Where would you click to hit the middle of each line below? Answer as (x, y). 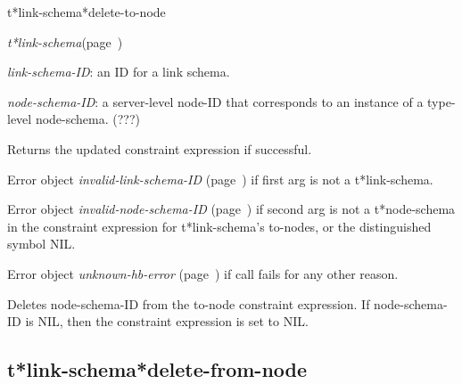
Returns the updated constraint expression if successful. (160, 148)
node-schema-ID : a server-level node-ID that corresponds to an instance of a (215, 101)
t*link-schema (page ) (65, 41)
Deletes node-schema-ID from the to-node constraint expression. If (189, 303)
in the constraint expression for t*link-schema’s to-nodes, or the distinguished (219, 226)
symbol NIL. (41, 244)
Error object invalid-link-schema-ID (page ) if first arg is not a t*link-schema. (220, 179)
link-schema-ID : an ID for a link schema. (119, 72)
